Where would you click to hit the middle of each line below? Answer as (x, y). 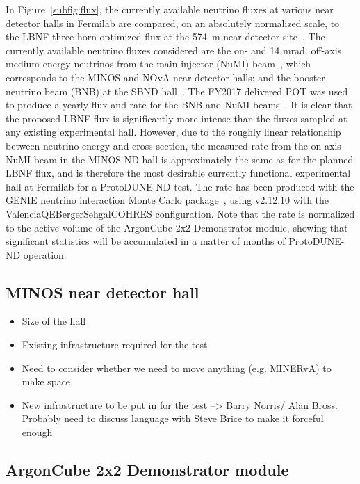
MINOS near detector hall (103, 292)
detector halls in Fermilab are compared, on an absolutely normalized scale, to (173, 23)
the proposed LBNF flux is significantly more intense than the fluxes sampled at (177, 118)
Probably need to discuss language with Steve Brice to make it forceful (173, 418)
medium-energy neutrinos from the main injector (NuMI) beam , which (158, 64)
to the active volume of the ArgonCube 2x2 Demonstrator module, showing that (177, 227)
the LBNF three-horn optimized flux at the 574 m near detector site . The (165, 37)
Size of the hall (54, 321)
